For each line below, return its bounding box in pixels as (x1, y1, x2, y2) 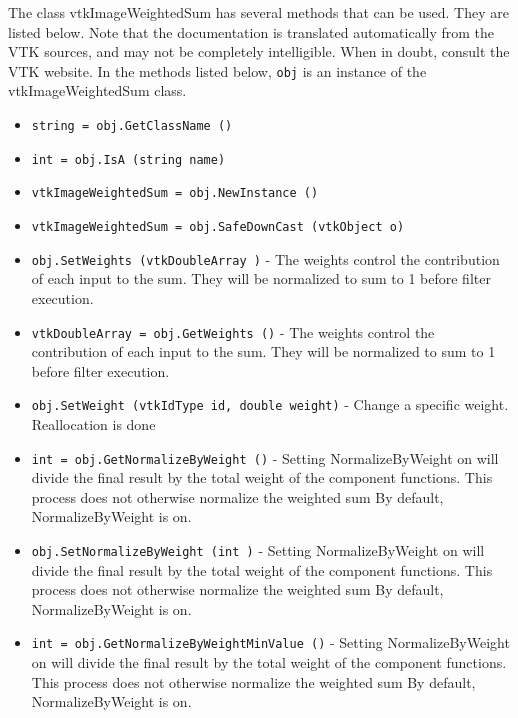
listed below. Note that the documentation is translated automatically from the (8, 21, 495, 42)
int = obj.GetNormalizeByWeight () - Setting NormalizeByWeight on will (31, 447, 499, 468)
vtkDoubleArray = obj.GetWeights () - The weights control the (31, 321, 435, 342)
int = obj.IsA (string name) (31, 152, 226, 167)
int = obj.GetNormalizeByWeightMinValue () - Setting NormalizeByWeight (31, 632, 510, 653)
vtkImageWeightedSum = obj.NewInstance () (31, 186, 319, 201)
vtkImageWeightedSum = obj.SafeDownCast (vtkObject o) (31, 220, 405, 234)
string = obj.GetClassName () (31, 119, 233, 134)
